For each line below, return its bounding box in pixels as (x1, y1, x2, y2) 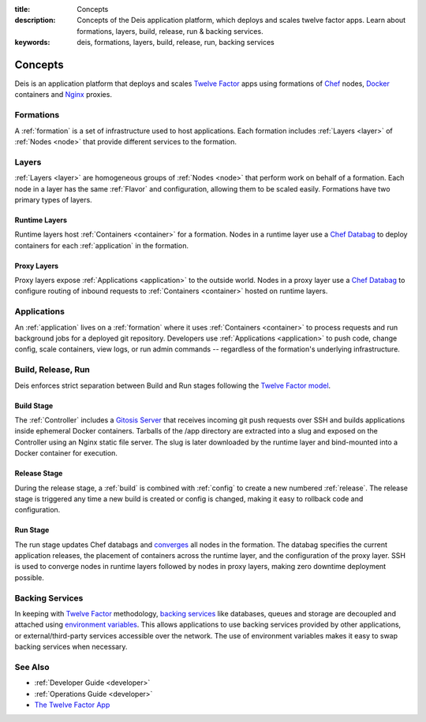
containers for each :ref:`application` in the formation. (14, 240, 189, 250)
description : (14, 16, 56, 25)
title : (14, 5, 31, 13)
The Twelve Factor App (34, 700, 110, 709)
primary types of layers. (14, 195, 92, 204)
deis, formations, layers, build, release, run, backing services (77, 38, 275, 47)
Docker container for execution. (14, 448, 118, 458)
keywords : (14, 38, 50, 47)
